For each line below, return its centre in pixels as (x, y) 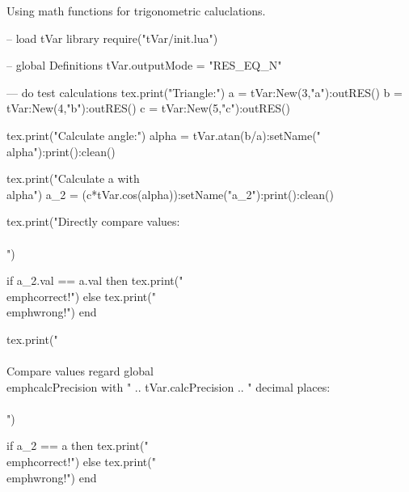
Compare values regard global (80, 371)
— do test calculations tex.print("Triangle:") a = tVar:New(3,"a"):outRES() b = (204, 92)
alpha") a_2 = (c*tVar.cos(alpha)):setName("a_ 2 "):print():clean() (170, 194)
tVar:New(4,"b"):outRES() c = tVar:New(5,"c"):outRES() (148, 108)
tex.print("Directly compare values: (93, 221)
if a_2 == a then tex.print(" (78, 445)
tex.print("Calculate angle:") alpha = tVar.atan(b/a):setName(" (164, 135)
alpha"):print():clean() (61, 151)
